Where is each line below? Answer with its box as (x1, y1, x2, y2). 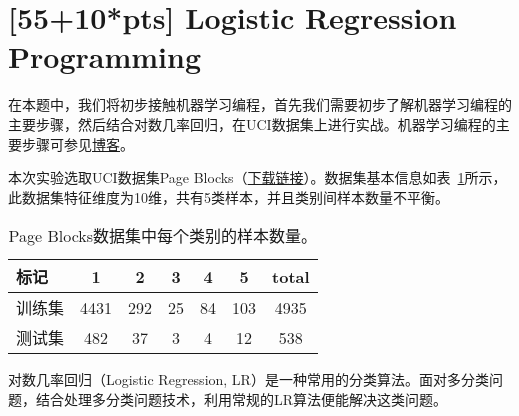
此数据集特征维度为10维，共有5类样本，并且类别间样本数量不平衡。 (8, 186, 449, 207)
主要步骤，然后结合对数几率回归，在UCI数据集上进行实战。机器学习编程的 (8, 113, 496, 134)
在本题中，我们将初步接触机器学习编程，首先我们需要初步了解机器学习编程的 (8, 94, 512, 115)
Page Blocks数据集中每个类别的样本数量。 (8, 224, 318, 248)
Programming (8, 36, 201, 77)
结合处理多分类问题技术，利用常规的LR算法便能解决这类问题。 (35, 388, 448, 409)
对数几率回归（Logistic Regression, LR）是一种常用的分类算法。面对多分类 (8, 369, 489, 390)
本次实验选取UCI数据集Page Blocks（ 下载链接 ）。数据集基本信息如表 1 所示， (8, 167, 507, 188)
